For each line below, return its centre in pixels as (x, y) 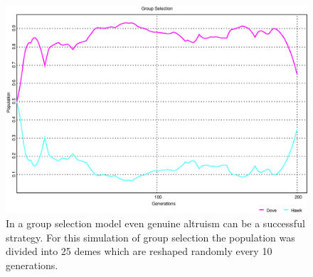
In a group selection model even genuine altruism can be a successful (155, 223)
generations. (32, 265)
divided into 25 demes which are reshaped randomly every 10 (139, 251)
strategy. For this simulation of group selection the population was (150, 237)
